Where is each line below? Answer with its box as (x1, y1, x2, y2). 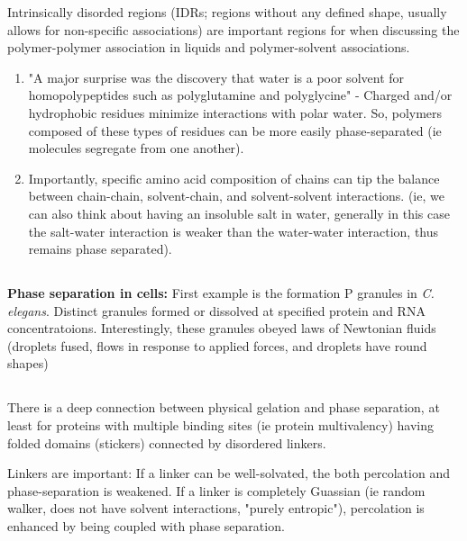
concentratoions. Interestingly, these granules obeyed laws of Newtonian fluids (7, 319, 436, 338)
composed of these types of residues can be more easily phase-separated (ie (28, 121, 442, 140)
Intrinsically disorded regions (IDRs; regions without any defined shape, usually (7, 3, 447, 21)
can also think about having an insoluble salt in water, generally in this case (28, 203, 450, 222)
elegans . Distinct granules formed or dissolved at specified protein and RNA (7, 301, 426, 320)
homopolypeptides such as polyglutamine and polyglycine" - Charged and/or (28, 86, 453, 104)
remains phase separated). (28, 239, 172, 258)
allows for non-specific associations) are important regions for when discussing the (7, 20, 460, 39)
